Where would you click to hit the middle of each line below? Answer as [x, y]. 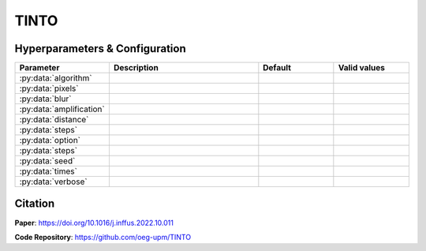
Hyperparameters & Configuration [100, 49]
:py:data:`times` [49, 171]
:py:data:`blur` [45, 99]
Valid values [362, 68]
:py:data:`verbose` [53, 182]
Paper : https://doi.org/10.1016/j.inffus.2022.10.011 [94, 223]
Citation [35, 204]
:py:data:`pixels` [49, 88]
